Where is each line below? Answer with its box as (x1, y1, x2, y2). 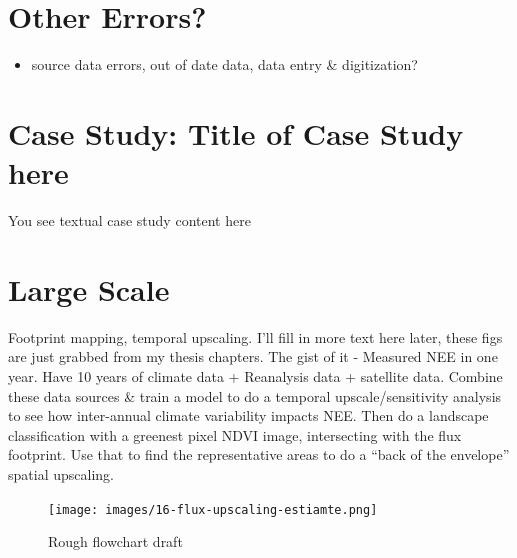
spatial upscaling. (8, 463, 114, 484)
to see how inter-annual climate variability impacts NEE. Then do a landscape (8, 405, 489, 426)
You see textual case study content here (8, 210, 251, 231)
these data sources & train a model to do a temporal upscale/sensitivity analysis (8, 385, 502, 406)
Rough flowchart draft (48, 531, 183, 552)
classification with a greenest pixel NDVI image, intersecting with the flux (8, 424, 462, 445)
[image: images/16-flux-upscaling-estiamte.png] (48, 502, 378, 517)
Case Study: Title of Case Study (8, 112, 464, 153)
